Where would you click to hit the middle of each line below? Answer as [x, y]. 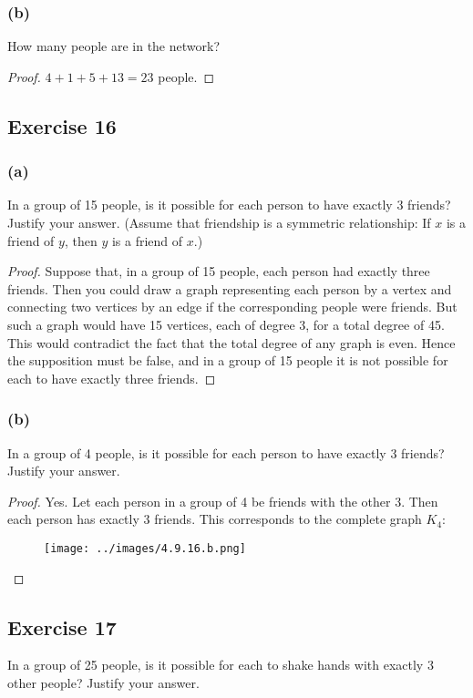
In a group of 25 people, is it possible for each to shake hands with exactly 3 [221, 665]
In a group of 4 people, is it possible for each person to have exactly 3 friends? [226, 452]
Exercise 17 [62, 626]
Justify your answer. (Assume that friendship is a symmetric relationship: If [219, 222]
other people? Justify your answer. [103, 682]
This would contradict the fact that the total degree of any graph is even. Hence [231, 342]
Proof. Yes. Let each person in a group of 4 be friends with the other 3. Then [223, 501]
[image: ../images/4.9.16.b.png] [145, 548]
